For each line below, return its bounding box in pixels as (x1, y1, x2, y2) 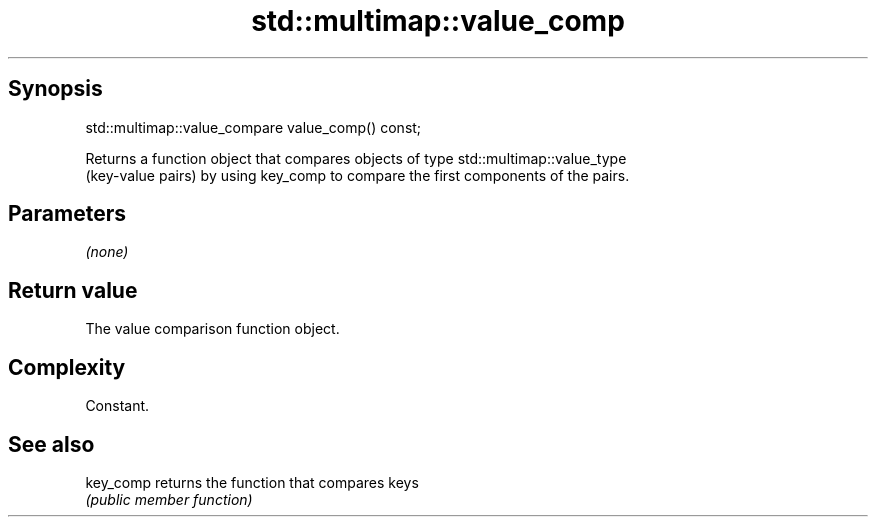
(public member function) (85, 490, 253, 508)
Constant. (85, 397, 150, 415)
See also (8, 431, 95, 457)
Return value (8, 277, 138, 303)
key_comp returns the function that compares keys (85, 473, 419, 491)
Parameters (8, 201, 126, 227)
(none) (85, 243, 129, 261)
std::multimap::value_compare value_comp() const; (85, 118, 422, 136)
